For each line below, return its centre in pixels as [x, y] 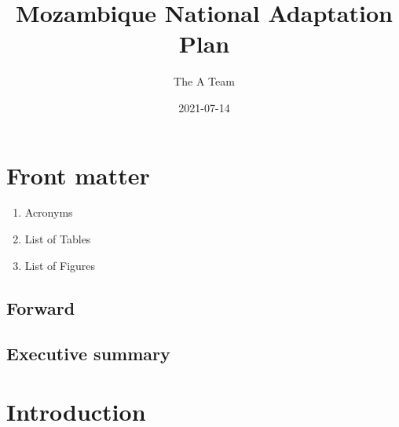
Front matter [78, 175]
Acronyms [49, 212]
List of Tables [58, 239]
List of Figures [60, 265]
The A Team [204, 81]
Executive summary [88, 354]
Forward [41, 307]
